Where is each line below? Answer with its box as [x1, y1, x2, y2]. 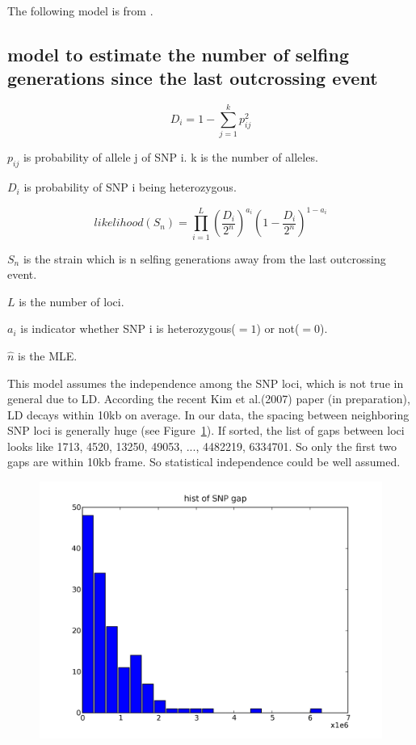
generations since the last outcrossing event [7, 65, 378, 90]
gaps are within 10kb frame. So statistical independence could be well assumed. [7, 453, 401, 470]
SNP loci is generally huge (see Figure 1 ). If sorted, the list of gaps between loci [7, 422, 405, 439]
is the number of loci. [19, 293, 124, 309]
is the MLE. [18, 347, 78, 364]
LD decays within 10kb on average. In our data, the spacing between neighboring [7, 406, 410, 423]
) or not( [256, 320, 300, 337]
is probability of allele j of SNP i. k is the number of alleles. [23, 149, 318, 166]
